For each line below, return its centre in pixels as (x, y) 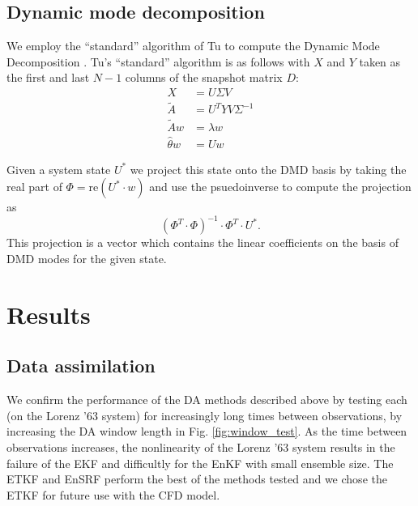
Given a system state (59, 169)
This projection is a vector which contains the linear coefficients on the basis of (203, 242)
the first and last (48, 77)
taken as (380, 61)
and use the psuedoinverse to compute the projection (280, 187)
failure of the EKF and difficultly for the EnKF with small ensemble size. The (200, 463)
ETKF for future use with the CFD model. (113, 494)
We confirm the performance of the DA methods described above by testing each (207, 400)
